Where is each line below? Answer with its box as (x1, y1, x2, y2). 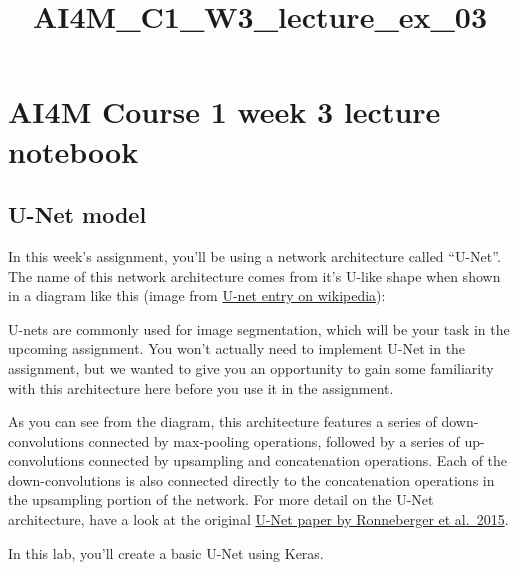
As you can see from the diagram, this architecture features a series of (8, 411, 437, 432)
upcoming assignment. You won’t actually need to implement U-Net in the (8, 338, 466, 359)
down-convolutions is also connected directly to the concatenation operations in (8, 469, 495, 490)
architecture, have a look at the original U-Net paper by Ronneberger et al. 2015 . (8, 509, 509, 530)
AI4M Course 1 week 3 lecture (8, 91, 441, 132)
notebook (8, 130, 139, 171)
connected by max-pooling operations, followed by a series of (88, 430, 460, 451)
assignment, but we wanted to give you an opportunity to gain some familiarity (8, 357, 494, 378)
